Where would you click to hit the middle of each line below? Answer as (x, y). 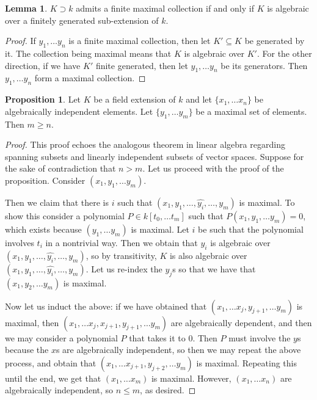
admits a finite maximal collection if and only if (165, 8)
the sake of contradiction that (60, 168)
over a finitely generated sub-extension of (82, 20)
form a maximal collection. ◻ (90, 78)
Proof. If (20, 41)
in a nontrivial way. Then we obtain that (122, 242)
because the (27, 350)
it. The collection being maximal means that (88, 53)
